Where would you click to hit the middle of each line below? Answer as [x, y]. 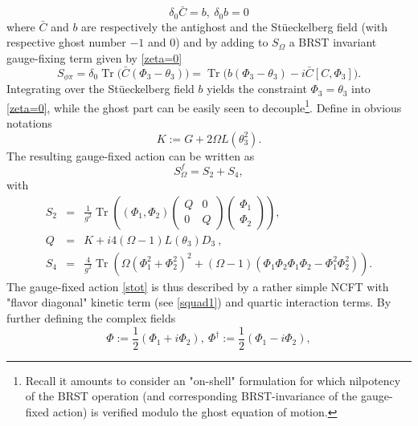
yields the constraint [257, 89]
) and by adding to [222, 42]
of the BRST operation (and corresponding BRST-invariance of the [191, 396]
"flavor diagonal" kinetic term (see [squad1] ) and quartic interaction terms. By [199, 302]
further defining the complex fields [91, 317]
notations [29, 122]
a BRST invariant [333, 42]
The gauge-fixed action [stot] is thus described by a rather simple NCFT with [198, 286]
